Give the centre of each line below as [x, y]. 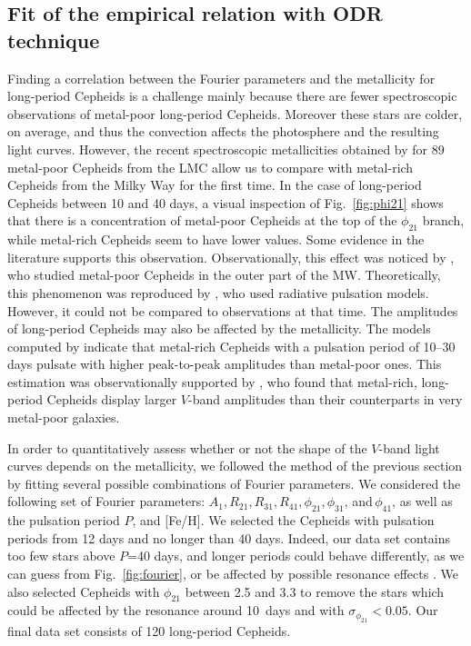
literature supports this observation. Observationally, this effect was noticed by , [231, 257]
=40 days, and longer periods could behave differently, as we [296, 556]
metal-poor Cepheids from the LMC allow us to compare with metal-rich [210, 167]
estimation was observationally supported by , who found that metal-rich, [212, 381]
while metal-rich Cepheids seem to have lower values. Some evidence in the [216, 239]
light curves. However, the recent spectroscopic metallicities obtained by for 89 [226, 149]
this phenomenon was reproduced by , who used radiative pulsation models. [218, 292]
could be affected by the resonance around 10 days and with [176, 610]
